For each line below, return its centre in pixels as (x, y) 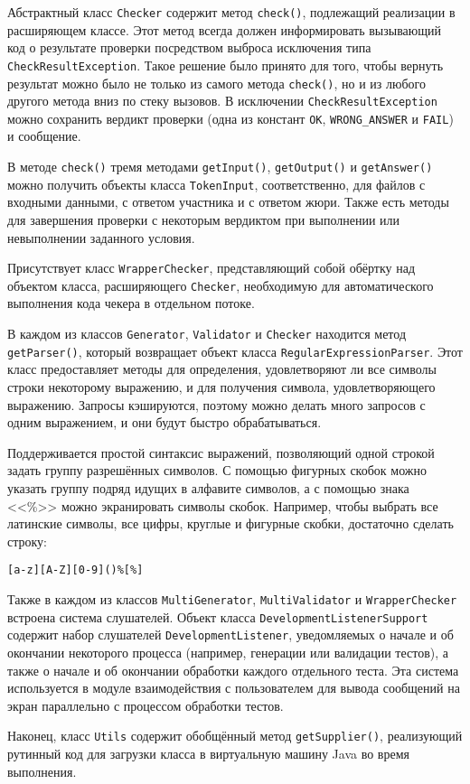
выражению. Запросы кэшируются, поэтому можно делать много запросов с (216, 404)
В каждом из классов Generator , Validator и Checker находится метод (207, 334)
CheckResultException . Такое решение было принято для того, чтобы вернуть (226, 65)
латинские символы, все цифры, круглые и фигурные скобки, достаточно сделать (230, 523)
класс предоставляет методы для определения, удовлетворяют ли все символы (222, 369)
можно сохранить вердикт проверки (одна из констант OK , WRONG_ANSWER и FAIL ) (230, 118)
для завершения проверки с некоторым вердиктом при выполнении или (204, 219)
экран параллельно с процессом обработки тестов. (146, 705)
